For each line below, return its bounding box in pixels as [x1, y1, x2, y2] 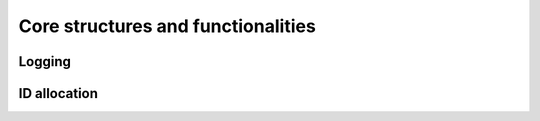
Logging [18, 53, 72, 70]
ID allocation [18, 85, 99, 102]
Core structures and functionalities [18, 15, 317, 37]
